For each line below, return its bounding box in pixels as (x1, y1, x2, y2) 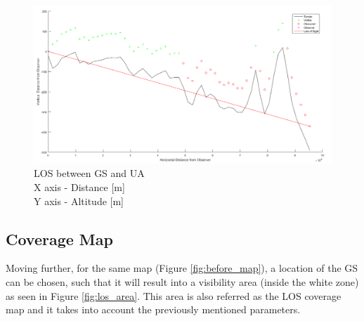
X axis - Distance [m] (34, 180, 125, 195)
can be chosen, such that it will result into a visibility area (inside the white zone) (6, 275, 359, 289)
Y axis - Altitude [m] (34, 193, 124, 208)
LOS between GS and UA (34, 166, 145, 181)
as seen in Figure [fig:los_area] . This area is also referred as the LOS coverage (6, 288, 342, 303)
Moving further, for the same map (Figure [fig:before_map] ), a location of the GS (6, 261, 358, 275)
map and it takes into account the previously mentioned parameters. (6, 302, 301, 317)
